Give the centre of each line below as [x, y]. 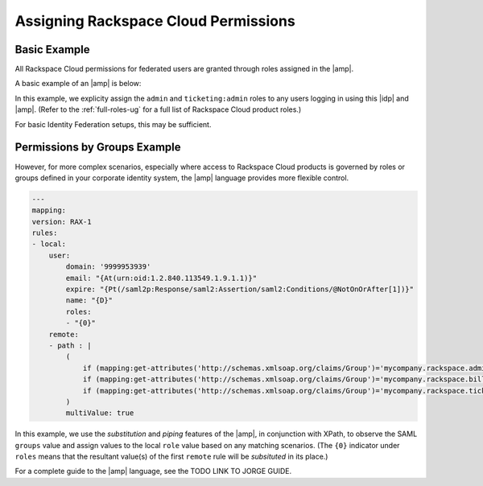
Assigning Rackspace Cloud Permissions [155, 21]
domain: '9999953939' [108, 267]
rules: [45, 233]
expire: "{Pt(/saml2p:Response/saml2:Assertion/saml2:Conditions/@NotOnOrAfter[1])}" [240, 289]
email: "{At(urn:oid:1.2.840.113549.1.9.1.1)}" [161, 278]
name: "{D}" [89, 301]
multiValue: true [100, 413]
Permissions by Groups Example [98, 148]
